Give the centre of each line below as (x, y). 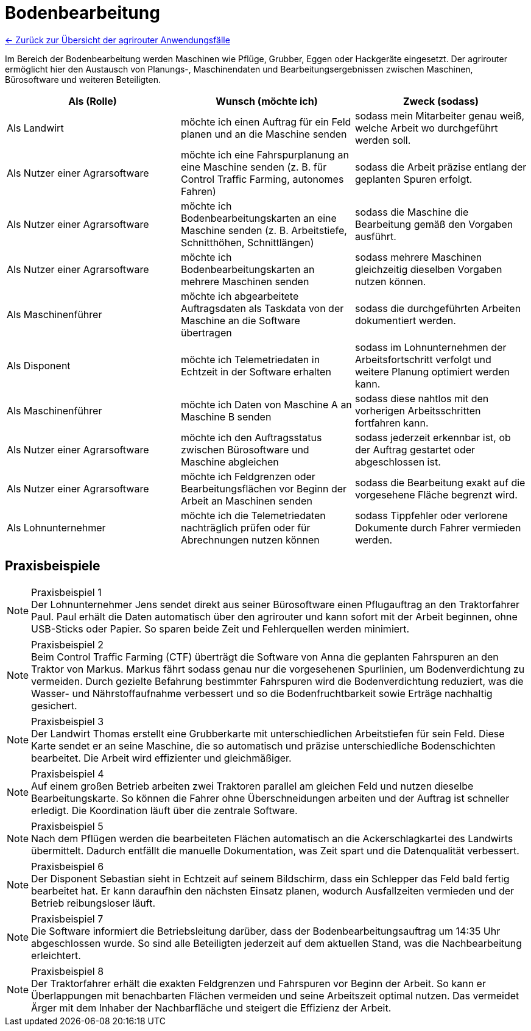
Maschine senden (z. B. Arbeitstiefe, (264, 230)
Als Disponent (39, 365)
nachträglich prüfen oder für (245, 527)
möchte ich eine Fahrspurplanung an (265, 154)
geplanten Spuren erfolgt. (413, 179)
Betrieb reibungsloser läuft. (93, 903)
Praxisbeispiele (53, 566)
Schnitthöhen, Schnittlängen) (247, 242)
